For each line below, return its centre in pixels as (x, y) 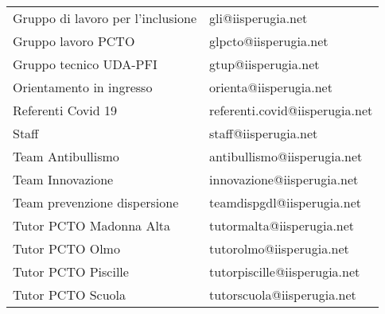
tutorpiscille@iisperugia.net (285, 271)
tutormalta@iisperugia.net (282, 225)
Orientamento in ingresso (83, 87)
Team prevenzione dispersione (96, 202)
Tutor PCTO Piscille (71, 271)
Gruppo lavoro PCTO (74, 41)
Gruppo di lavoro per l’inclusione (105, 18)
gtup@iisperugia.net (264, 64)
